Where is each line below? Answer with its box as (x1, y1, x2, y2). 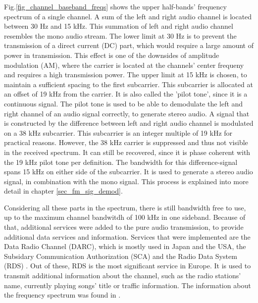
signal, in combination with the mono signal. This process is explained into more (4, 176, 249, 186)
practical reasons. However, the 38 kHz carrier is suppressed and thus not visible (4, 137, 248, 148)
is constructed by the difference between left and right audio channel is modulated (4, 118, 254, 128)
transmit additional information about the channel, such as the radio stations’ (4, 270, 241, 281)
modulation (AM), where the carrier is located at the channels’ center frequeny (4, 59, 244, 70)
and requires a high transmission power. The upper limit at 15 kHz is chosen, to (4, 69, 247, 80)
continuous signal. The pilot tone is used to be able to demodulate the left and (4, 98, 243, 108)
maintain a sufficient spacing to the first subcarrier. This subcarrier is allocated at (4, 79, 253, 89)
